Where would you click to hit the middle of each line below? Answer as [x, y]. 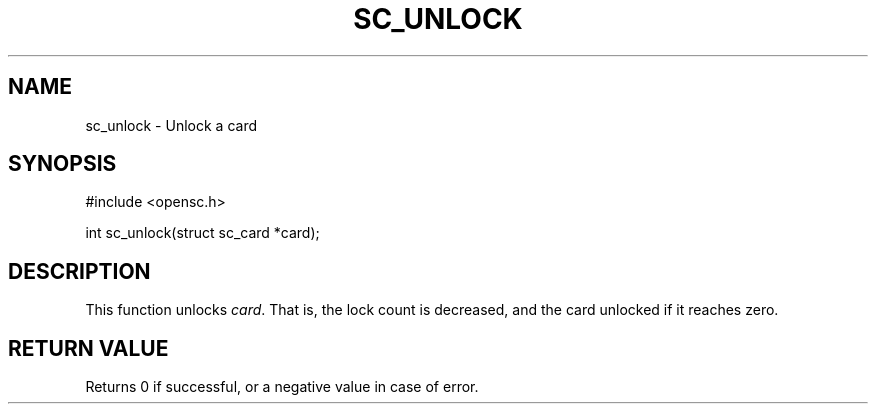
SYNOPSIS [62, 164]
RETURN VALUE [88, 348]
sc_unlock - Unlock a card [171, 125]
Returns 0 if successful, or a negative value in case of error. [282, 387]
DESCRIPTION [79, 271]
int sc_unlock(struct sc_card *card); [202, 233]
